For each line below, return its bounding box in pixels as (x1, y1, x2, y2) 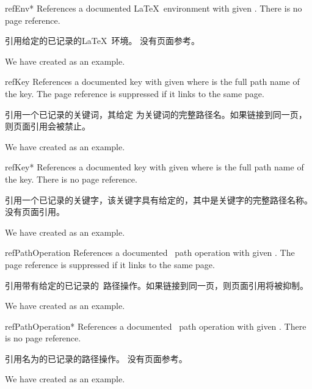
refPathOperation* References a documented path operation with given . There (5, 319, 307, 332)
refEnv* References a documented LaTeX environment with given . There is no (5, 2, 302, 14)
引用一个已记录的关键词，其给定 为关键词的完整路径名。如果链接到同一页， (5, 107, 307, 120)
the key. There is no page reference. (5, 172, 137, 185)
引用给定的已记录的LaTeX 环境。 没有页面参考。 (5, 34, 200, 47)
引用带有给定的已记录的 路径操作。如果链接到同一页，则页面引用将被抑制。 (5, 278, 308, 291)
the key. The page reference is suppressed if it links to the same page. (5, 87, 264, 100)
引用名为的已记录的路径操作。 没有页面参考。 (5, 352, 187, 365)
